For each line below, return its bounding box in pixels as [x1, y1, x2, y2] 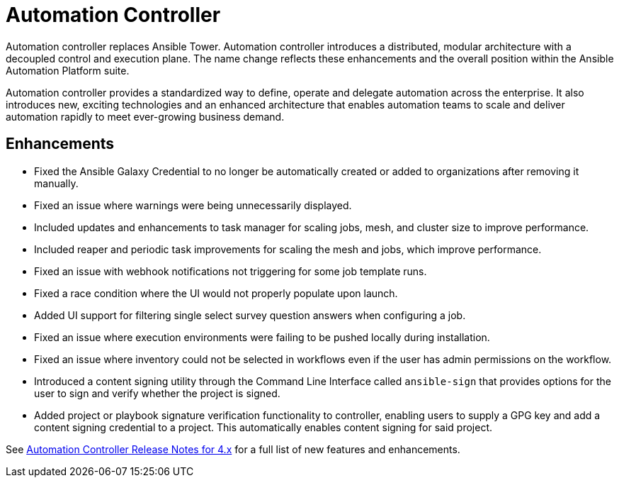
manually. [34, 177, 79, 189]
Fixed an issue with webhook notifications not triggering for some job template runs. [34, 265, 427, 277]
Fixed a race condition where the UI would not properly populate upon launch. [34, 287, 398, 299]
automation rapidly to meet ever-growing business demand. [6, 110, 285, 123]
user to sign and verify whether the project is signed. [34, 387, 280, 399]
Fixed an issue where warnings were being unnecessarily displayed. [34, 199, 352, 211]
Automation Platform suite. [6, 64, 130, 77]
